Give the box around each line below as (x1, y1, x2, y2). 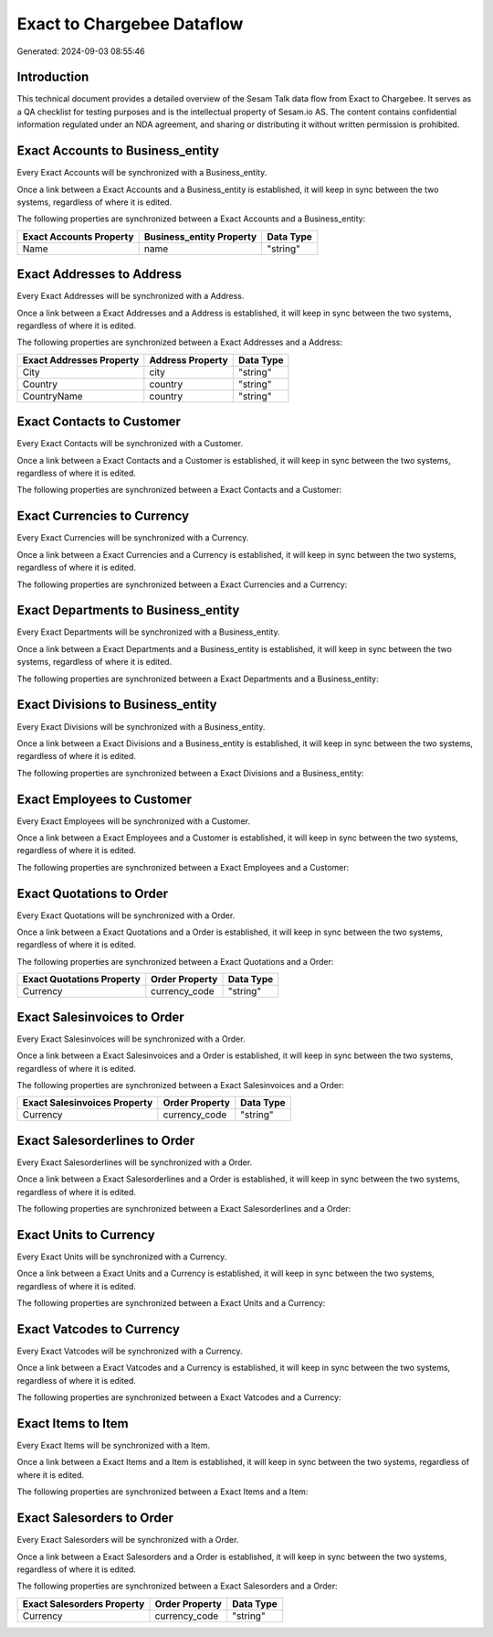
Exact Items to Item (16, 1416, 129, 1431)
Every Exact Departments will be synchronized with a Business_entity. (16, 626, 280, 637)
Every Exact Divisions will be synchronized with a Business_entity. (16, 721, 266, 732)
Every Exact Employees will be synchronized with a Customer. (16, 815, 251, 827)
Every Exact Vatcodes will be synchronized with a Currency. (16, 1345, 243, 1356)
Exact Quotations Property (22, 973, 141, 986)
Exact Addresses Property (22, 353, 140, 366)
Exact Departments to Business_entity (16, 603, 240, 618)
